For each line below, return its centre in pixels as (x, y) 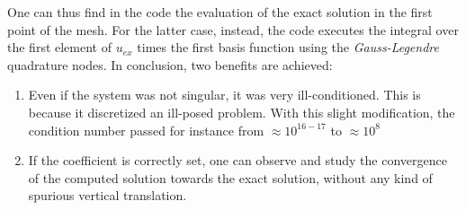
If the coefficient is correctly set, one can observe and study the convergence (237, 160)
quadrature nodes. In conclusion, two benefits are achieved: (170, 64)
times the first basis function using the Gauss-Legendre (288, 47)
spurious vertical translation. (108, 195)
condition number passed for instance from (146, 130)
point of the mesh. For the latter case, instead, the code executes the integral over (233, 29)
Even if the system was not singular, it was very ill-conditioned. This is (224, 95)
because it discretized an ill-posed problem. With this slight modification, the (242, 112)
